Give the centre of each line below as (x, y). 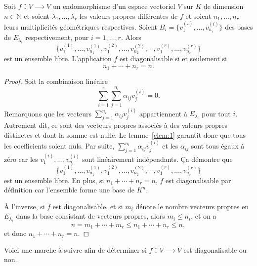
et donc (15, 233)
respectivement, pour (57, 37)
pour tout (216, 113)
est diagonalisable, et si (88, 206)
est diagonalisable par (198, 180)
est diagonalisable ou (215, 249)
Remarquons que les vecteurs (48, 113)
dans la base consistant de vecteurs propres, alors (90, 216)
